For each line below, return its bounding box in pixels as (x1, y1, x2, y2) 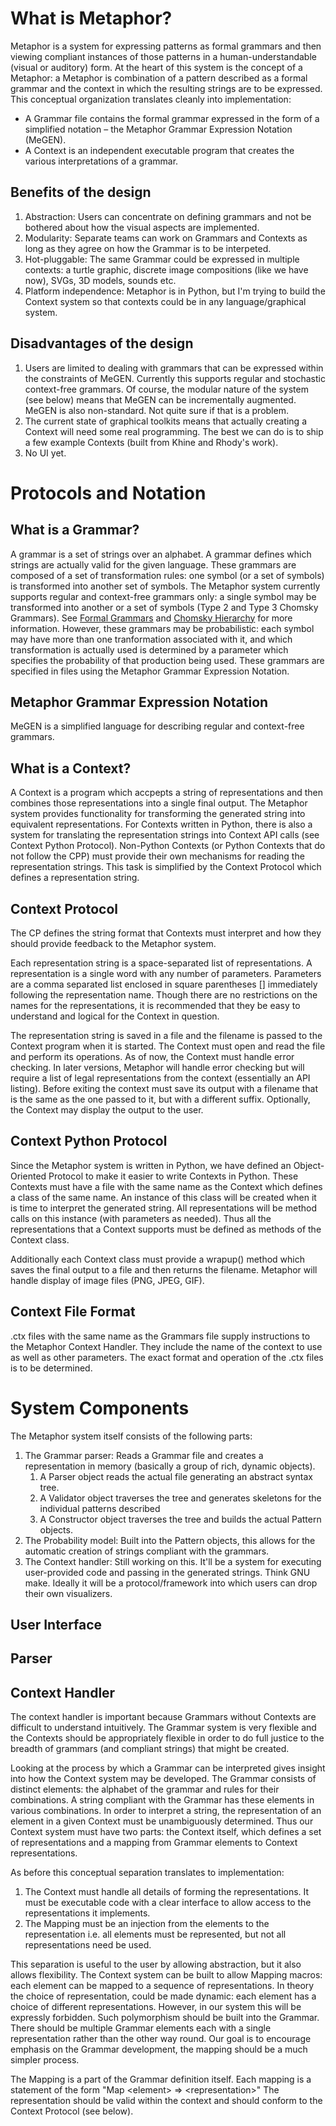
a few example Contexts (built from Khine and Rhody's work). (24, 436, 279, 448)
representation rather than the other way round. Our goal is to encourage (10, 2033, 312, 2045)
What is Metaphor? (10, 7, 173, 30)
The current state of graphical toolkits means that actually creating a (24, 415, 307, 427)
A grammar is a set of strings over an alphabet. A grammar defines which (10, 548, 312, 560)
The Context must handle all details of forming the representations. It (24, 1886, 310, 1898)
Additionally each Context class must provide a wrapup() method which (10, 1253, 305, 1265)
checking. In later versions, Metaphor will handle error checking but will (10, 1062, 305, 1073)
